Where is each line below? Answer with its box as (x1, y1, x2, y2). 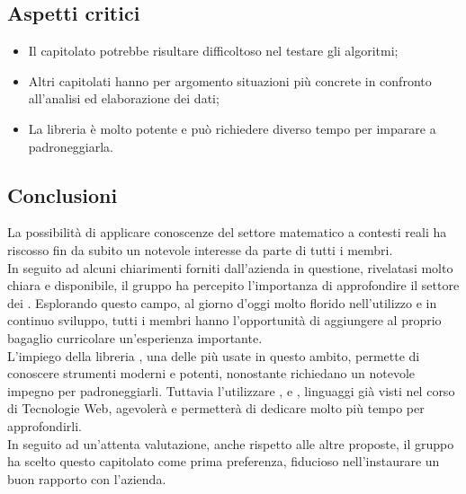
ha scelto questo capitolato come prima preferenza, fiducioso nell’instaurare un (7, 452, 440, 471)
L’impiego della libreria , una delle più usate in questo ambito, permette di (7, 346, 420, 365)
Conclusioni (7, 181, 118, 208)
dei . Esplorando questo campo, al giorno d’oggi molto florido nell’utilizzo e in (7, 293, 437, 312)
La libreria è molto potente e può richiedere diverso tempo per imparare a (28, 119, 436, 137)
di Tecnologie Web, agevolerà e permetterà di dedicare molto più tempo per (7, 399, 425, 418)
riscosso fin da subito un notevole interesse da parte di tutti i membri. (7, 240, 393, 259)
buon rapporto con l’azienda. (7, 469, 166, 488)
